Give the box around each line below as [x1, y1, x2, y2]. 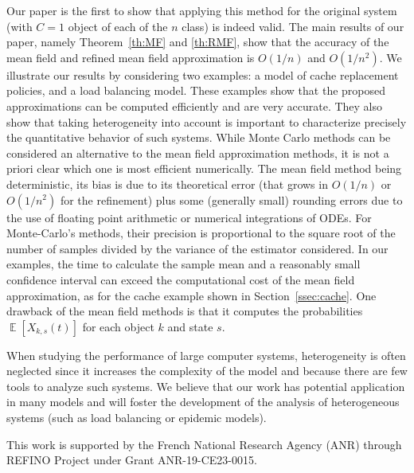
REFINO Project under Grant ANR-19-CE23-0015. [6, 451, 257, 468]
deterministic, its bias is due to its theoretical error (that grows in [6, 175, 328, 192]
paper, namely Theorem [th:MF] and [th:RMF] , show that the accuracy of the [6, 33, 389, 50]
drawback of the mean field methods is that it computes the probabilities [6, 303, 363, 319]
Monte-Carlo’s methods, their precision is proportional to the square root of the [6, 225, 396, 241]
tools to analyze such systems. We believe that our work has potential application [6, 377, 405, 394]
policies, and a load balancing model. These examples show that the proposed [6, 82, 386, 99]
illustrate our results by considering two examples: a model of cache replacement [6, 66, 399, 83]
